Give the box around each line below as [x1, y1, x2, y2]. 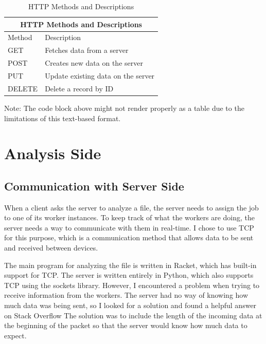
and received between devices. [4, 242, 98, 253]
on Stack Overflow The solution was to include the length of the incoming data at [4, 310, 262, 320]
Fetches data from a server [45, 45, 129, 55]
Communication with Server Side [4, 178, 184, 194]
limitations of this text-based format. [4, 112, 121, 123]
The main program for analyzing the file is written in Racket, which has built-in [4, 259, 257, 270]
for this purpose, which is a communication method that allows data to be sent [4, 232, 254, 243]
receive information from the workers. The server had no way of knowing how [4, 290, 249, 300]
